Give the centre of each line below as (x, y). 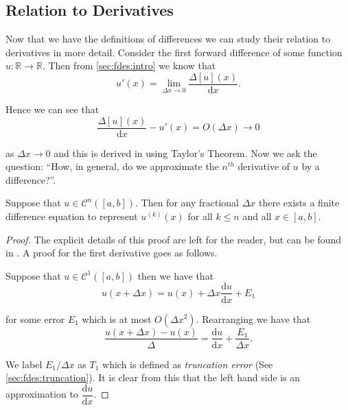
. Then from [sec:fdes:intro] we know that (129, 65)
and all (257, 216)
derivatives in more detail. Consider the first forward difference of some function (174, 52)
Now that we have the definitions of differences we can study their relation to (168, 39)
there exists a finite (299, 203)
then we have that (176, 275)
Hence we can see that (53, 109)
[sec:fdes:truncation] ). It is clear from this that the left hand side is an (153, 377)
